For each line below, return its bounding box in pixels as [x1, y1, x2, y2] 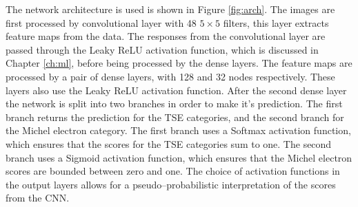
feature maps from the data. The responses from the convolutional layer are [6, 29, 326, 43]
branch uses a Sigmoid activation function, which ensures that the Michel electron [6, 150, 352, 164]
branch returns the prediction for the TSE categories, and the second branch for [6, 109, 344, 124]
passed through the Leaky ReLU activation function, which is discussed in [6, 42, 319, 56]
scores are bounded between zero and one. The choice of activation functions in [6, 164, 340, 178]
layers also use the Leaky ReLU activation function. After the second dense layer [6, 83, 347, 97]
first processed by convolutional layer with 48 [6, 15, 197, 30]
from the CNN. [6, 190, 70, 205]
